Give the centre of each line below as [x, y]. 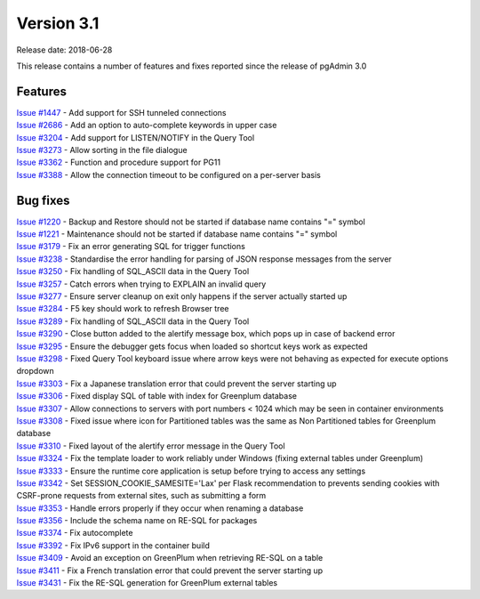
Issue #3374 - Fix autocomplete [75, 533]
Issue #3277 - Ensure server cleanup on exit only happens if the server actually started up [182, 296]
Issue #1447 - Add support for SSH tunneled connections [121, 112]
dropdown [36, 371]
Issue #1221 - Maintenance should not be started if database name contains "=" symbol [177, 234]
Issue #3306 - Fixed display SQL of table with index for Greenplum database [157, 396]
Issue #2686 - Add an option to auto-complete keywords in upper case [147, 125]
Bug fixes [43, 200]
